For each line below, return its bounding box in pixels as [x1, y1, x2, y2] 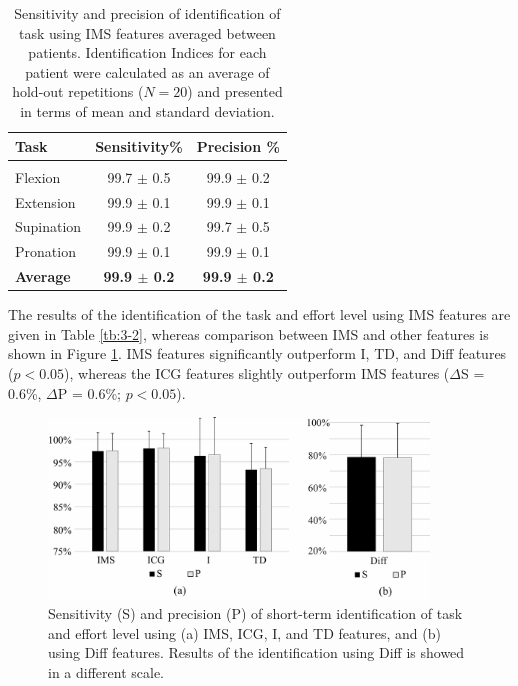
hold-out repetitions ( [12, 81, 144, 102]
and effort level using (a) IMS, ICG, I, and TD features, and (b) [48, 622, 441, 643]
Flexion [15, 166, 61, 187]
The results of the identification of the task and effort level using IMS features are [8, 304, 511, 325]
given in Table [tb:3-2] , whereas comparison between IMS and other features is [8, 323, 489, 344]
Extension [15, 191, 76, 212]
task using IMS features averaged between [18, 22, 276, 43]
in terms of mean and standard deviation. [20, 100, 275, 121]
